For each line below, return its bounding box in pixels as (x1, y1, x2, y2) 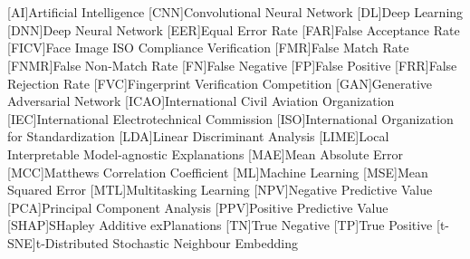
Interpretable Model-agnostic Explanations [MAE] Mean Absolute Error (7, 144, 404, 163)
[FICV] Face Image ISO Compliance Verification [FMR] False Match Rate (7, 38, 409, 57)
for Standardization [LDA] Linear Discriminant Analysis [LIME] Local (7, 127, 389, 146)
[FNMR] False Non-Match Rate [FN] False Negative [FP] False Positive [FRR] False (7, 55, 457, 74)
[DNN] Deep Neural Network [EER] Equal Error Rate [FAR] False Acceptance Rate (7, 20, 460, 39)
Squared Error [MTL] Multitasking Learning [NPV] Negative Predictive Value (7, 180, 433, 199)
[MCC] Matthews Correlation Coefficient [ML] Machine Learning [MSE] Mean (7, 162, 428, 181)
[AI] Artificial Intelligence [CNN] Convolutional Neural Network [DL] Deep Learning (7, 3, 464, 22)
